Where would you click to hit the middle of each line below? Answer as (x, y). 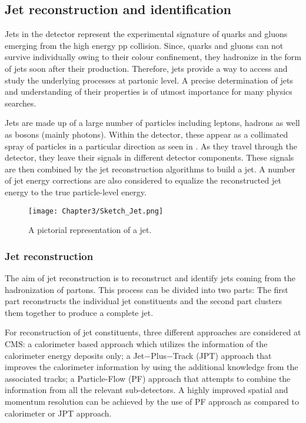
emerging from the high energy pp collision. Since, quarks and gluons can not (144, 45)
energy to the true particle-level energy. (76, 191)
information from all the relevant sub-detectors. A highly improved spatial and (147, 390)
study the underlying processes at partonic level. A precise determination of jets (149, 80)
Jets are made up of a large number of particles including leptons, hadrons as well (152, 123)
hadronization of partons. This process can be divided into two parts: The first (147, 289)
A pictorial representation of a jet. (90, 230)
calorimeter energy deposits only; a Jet (75, 355)
